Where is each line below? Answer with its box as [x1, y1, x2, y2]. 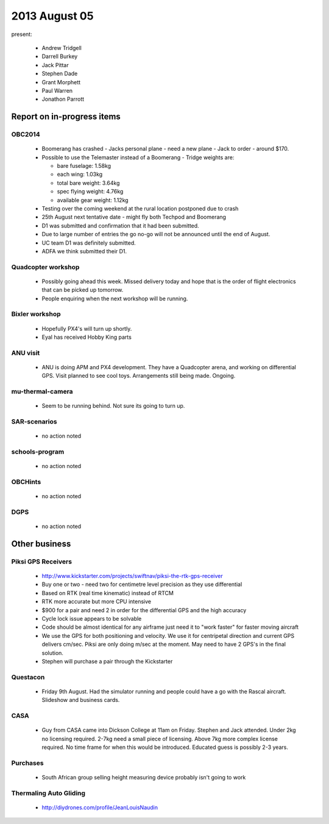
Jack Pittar [41, 61, 69, 68]
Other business [11, 538, 71, 549]
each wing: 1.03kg [57, 171, 103, 178]
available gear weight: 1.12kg [57, 196, 129, 204]
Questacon [11, 673, 45, 681]
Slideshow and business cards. [41, 696, 120, 704]
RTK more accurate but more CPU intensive [41, 598, 152, 605]
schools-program [11, 447, 65, 456]
